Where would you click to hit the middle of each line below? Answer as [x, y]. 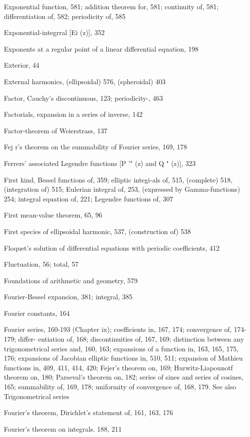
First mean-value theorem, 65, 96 [53, 215]
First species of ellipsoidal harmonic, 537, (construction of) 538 [98, 231]
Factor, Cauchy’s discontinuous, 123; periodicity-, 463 [83, 98]
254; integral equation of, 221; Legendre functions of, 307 [89, 198]
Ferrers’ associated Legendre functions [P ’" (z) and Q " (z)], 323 [100, 163]
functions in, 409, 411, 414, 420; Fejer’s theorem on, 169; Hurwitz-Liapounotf [118, 367]
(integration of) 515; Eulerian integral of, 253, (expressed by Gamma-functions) [122, 189]
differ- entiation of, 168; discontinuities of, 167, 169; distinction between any [131, 339]
